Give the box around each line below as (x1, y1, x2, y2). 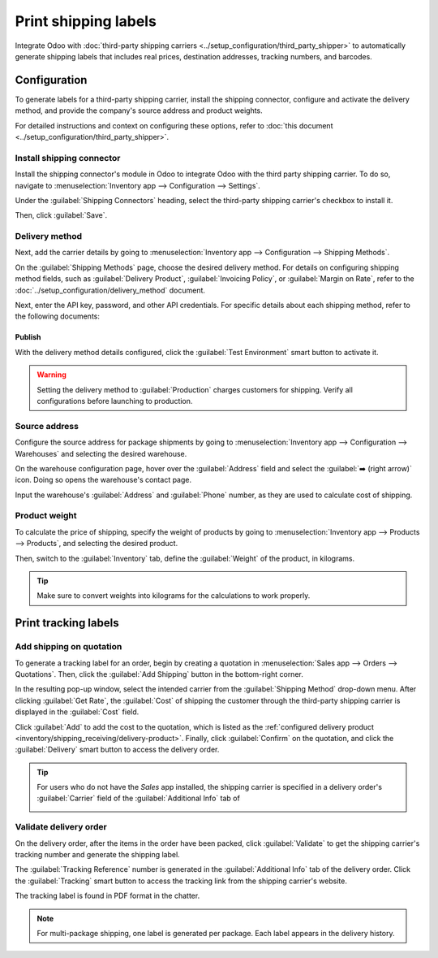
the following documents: (15, 311, 101, 321)
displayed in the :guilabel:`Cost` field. (15, 707, 140, 717)
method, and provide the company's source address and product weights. (15, 106, 263, 115)
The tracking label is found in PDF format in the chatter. (15, 891, 200, 901)
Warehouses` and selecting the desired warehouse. (15, 449, 187, 458)
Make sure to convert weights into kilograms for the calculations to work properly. (36, 591, 311, 600)
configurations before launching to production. (36, 396, 193, 405)
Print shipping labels (15, 12, 157, 30)
